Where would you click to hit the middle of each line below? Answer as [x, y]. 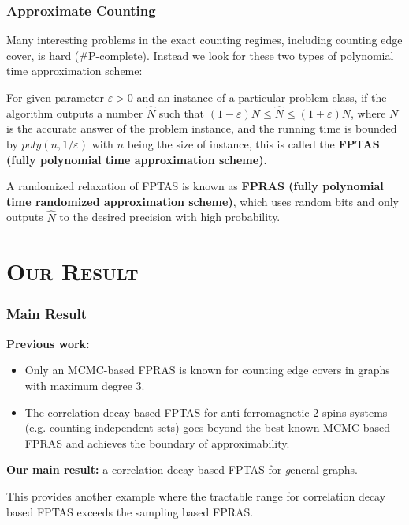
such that [182, 112]
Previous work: [48, 343]
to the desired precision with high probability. [170, 217]
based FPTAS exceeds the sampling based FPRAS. [130, 511]
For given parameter [55, 97]
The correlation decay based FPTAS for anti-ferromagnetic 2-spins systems [206, 412]
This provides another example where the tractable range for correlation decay [196, 495]
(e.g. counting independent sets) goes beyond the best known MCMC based [207, 427]
